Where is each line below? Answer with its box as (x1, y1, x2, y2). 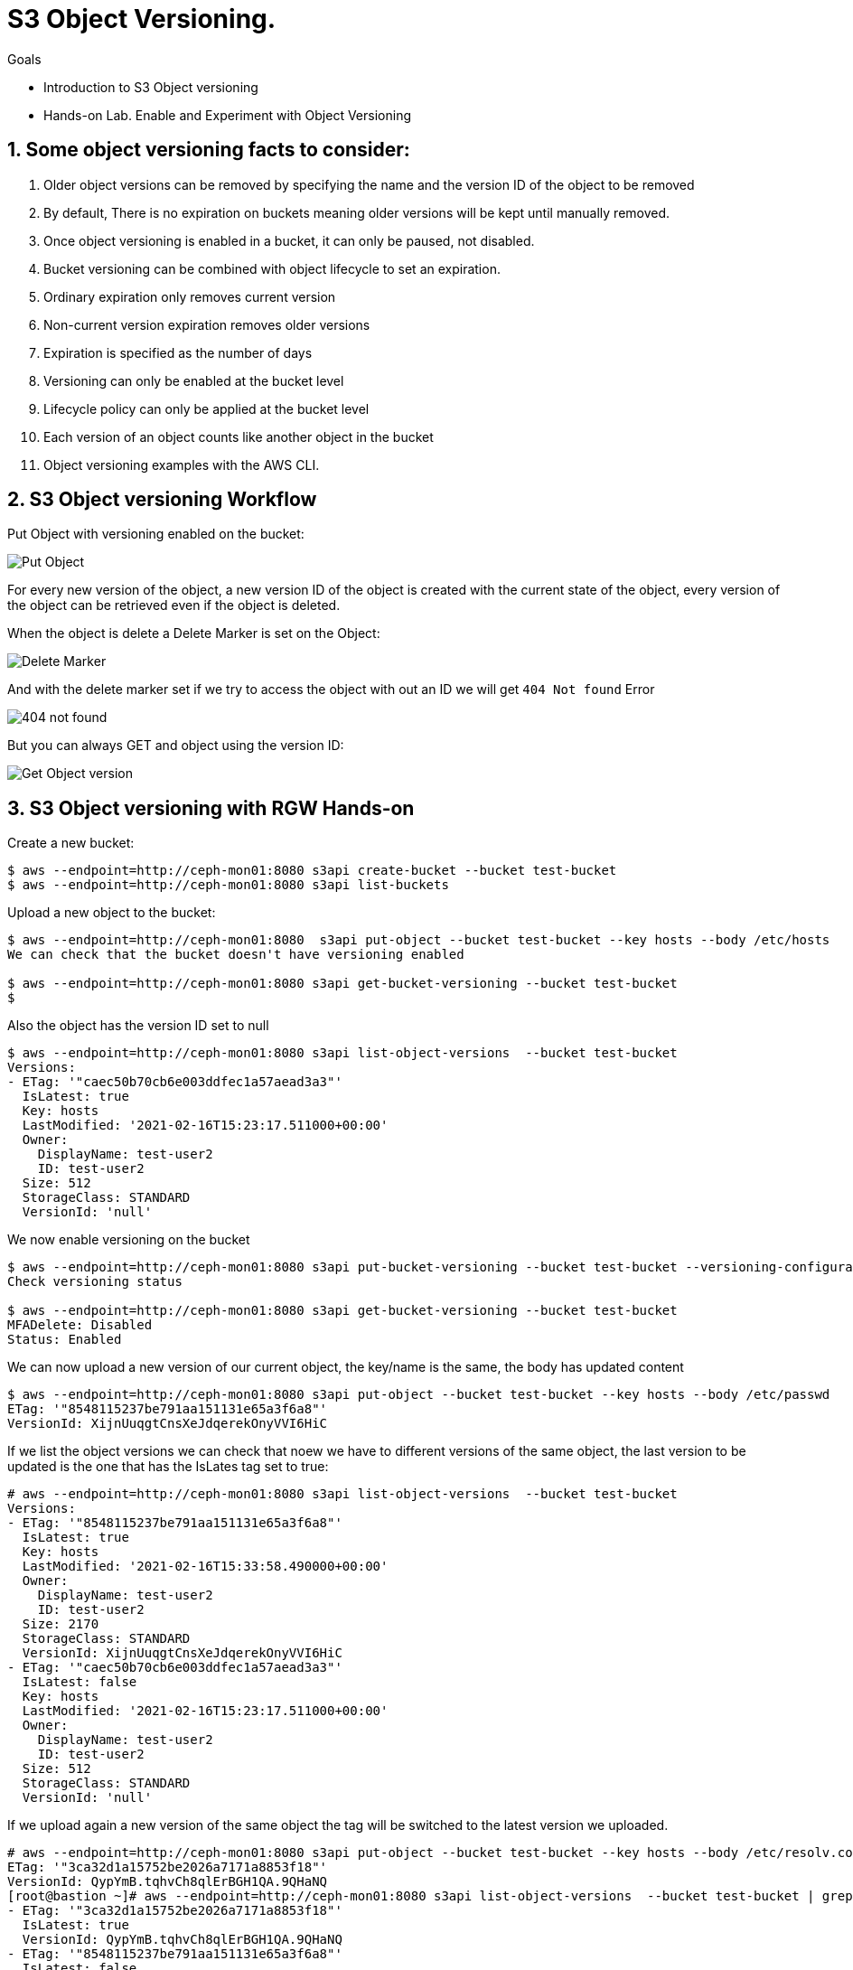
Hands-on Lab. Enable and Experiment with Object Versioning (43, 107, 411, 123)
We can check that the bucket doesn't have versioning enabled (7, 947, 464, 962)
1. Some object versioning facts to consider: (7, 138, 410, 162)
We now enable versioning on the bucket (7, 1232, 250, 1248)
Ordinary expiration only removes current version (43, 288, 336, 305)
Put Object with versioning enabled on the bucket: (7, 526, 305, 542)
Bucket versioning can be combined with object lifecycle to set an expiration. (43, 260, 501, 277)
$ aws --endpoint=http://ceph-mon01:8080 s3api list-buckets (7, 877, 449, 893)
